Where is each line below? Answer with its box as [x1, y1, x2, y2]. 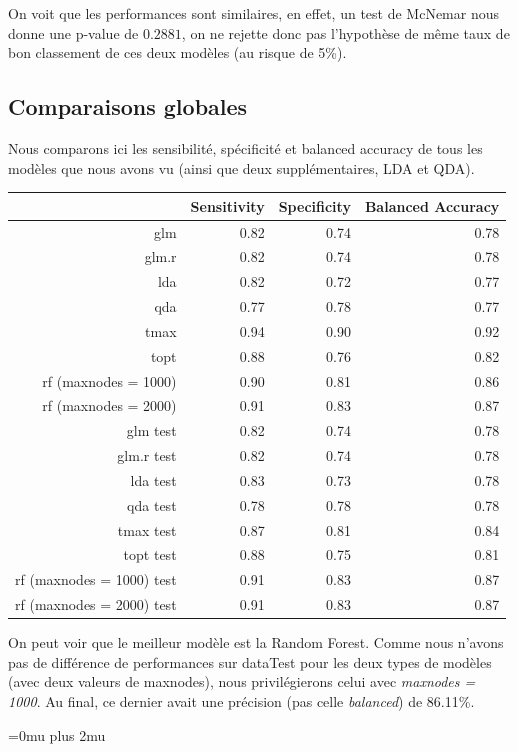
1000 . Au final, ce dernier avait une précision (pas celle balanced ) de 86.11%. [8, 691, 475, 712]
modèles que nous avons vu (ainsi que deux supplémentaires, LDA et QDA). [8, 157, 475, 178]
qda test [127, 494, 177, 515]
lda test [130, 469, 177, 490]
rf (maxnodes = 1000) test [15, 569, 177, 590]
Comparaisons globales [8, 91, 248, 122]
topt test [123, 544, 177, 565]
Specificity [278, 195, 351, 216]
